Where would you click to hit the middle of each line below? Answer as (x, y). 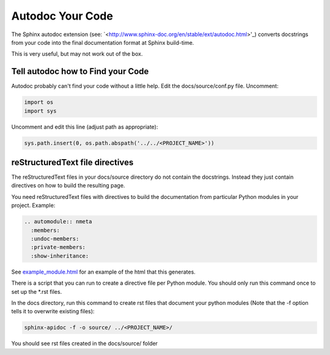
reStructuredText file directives (72, 162)
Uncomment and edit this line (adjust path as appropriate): (85, 127)
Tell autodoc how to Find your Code (80, 71)
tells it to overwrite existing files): (53, 312)
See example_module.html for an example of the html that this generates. (103, 272)
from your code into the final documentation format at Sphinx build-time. (103, 42)
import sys (40, 111)
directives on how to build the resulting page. (68, 185)
